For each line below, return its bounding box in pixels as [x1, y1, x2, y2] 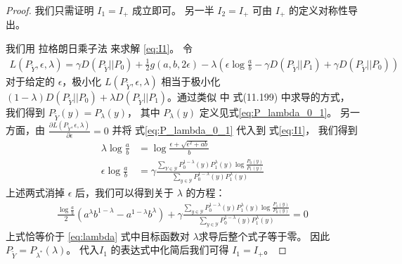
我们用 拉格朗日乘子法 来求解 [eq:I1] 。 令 [6, 41, 193, 56]
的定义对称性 [288, 3, 348, 17]
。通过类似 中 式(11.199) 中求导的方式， [167, 89, 350, 103]
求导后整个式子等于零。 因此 [198, 228, 330, 243]
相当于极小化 [161, 73, 221, 88]
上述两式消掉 [6, 184, 65, 199]
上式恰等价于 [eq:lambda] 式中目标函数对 [6, 228, 190, 243]
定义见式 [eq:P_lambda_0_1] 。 [199, 104, 337, 119]
